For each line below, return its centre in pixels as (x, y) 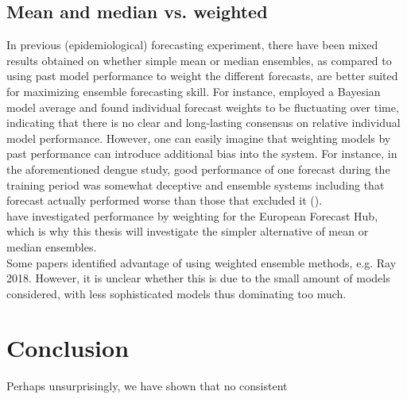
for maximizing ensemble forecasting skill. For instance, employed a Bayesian (194, 91)
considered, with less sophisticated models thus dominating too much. (176, 293)
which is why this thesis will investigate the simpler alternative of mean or (188, 231)
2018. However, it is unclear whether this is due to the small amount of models (198, 278)
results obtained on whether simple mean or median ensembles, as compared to (199, 60)
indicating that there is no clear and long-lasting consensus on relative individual (203, 123)
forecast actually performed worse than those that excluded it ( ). (165, 200)
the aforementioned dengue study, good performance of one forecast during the (198, 169)
